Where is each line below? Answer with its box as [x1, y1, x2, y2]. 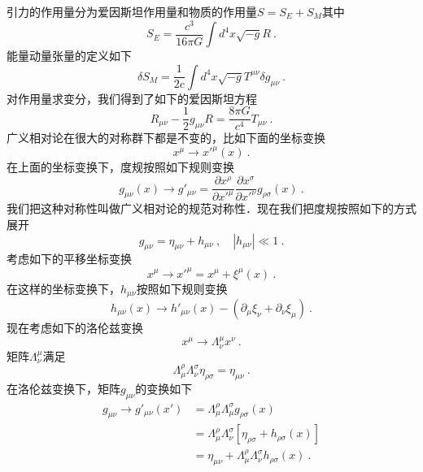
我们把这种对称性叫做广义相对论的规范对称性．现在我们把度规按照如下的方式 [7, 200, 416, 217]
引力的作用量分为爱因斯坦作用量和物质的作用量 [7, 3, 257, 19]
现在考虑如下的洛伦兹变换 [7, 319, 143, 336]
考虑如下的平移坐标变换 [7, 250, 132, 267]
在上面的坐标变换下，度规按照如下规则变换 [7, 158, 234, 175]
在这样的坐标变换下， [7, 279, 120, 297]
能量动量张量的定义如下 [7, 47, 132, 64]
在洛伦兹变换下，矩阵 [7, 380, 120, 397]
